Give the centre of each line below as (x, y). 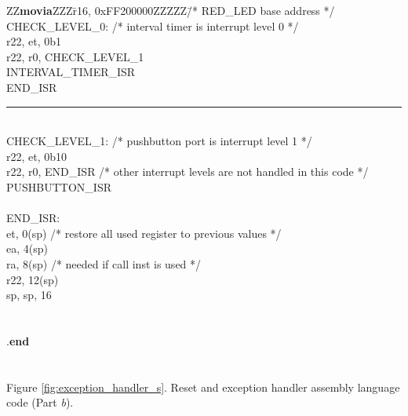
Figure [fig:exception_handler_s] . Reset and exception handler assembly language (203, 387)
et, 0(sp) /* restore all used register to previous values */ (144, 233)
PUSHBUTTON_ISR (59, 186)
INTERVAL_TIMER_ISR (71, 72)
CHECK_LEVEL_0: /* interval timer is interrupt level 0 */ (153, 26)
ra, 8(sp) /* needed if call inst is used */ (104, 263)
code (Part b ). (40, 402)
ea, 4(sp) (27, 248)
